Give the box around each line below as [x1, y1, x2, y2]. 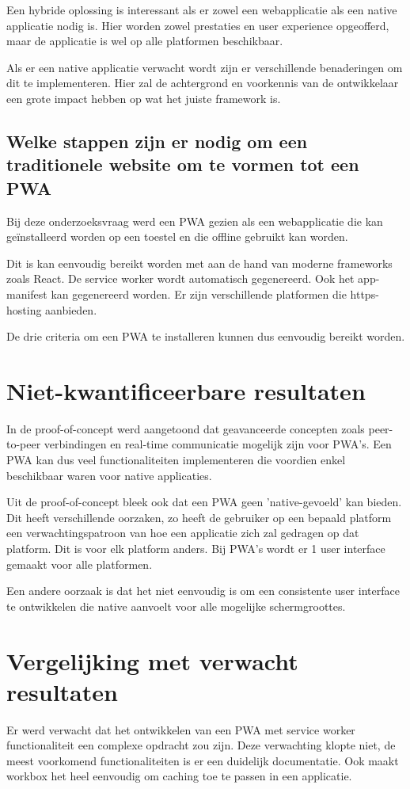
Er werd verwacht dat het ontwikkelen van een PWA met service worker [6, 721, 355, 738]
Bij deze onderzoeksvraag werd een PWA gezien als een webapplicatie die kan [6, 212, 383, 229]
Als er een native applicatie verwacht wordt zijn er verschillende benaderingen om [6, 59, 403, 75]
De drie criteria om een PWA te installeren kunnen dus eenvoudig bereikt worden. [6, 328, 405, 345]
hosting [6, 301, 42, 318]
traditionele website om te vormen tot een [6, 152, 359, 177]
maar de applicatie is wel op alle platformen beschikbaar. [6, 32, 283, 49]
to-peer [6, 436, 41, 452]
